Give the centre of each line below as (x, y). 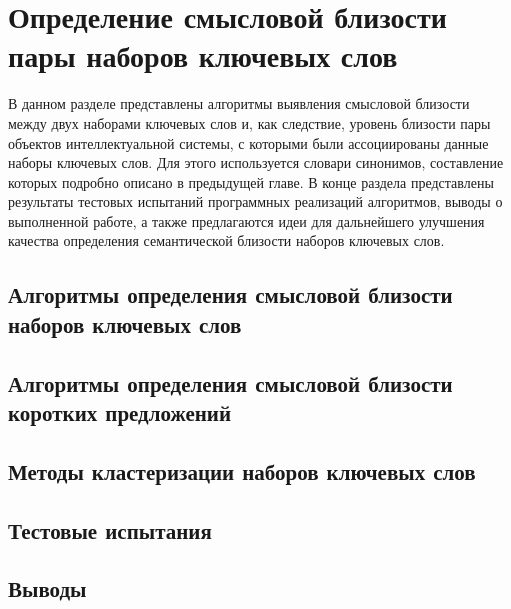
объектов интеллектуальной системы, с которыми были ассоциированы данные (248, 142)
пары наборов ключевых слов (203, 55)
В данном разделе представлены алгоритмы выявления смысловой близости (239, 103)
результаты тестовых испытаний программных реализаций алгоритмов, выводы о (255, 201)
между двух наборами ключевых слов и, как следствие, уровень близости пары (249, 122)
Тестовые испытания (110, 529)
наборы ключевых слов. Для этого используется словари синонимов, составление (256, 162)
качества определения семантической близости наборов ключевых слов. (226, 240)
